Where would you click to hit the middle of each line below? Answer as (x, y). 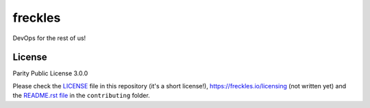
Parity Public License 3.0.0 (50, 73)
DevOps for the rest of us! (49, 38)
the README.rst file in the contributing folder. (81, 96)
